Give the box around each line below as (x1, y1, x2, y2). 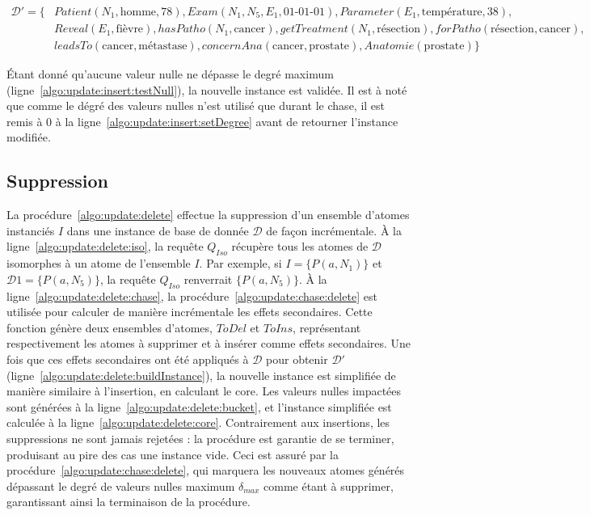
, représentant (293, 319, 361, 336)
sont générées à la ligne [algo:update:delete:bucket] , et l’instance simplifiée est (6, 398, 392, 415)
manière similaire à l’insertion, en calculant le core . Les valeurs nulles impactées (6, 382, 402, 399)
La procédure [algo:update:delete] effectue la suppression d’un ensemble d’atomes (6, 206, 410, 223)
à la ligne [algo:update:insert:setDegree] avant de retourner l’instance (55, 112, 398, 129)
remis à (6, 112, 43, 129)
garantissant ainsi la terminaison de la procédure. (6, 493, 251, 510)
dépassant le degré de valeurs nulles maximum (6, 477, 235, 494)
